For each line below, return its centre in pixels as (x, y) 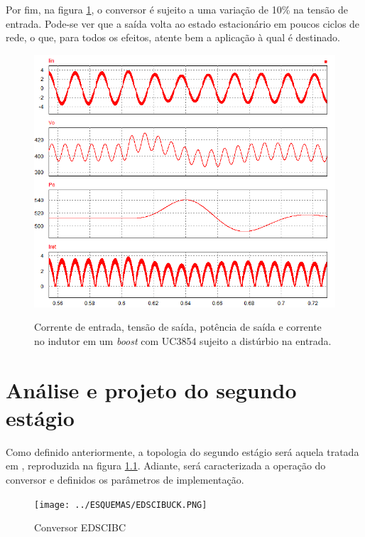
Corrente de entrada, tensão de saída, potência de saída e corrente (178, 327)
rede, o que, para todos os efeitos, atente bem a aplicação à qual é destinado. (173, 37)
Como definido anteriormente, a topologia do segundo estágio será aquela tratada (182, 451)
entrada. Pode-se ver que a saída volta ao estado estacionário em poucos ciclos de (183, 23)
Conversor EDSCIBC (80, 527)
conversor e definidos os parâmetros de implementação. (125, 479)
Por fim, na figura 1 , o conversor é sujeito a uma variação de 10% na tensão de (177, 9)
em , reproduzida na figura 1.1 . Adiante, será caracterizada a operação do (166, 466)
